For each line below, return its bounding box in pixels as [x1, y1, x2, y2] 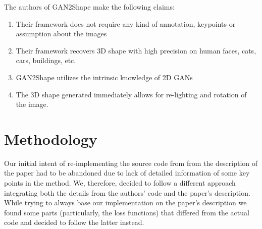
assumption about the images [16, 28, 107, 39]
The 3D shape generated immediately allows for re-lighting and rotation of [16, 89, 247, 99]
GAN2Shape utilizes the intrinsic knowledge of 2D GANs [16, 72, 193, 82]
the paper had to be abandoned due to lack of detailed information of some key [4, 167, 250, 178]
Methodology [4, 128, 97, 149]
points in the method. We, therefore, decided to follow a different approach [4, 178, 236, 188]
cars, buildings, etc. [16, 55, 76, 66]
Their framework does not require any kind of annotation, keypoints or [16, 18, 236, 29]
